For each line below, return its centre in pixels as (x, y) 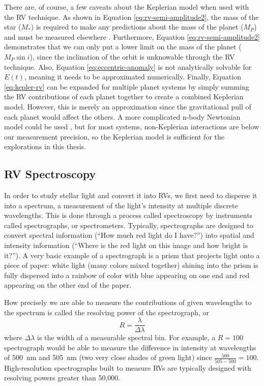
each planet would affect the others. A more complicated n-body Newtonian (122, 116)
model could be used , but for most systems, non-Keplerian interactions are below (132, 127)
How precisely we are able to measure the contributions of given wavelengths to (128, 302)
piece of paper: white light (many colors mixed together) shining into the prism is (131, 265)
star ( (13, 27)
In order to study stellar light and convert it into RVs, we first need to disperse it (131, 195)
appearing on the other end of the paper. (68, 285)
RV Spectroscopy (50, 174)
